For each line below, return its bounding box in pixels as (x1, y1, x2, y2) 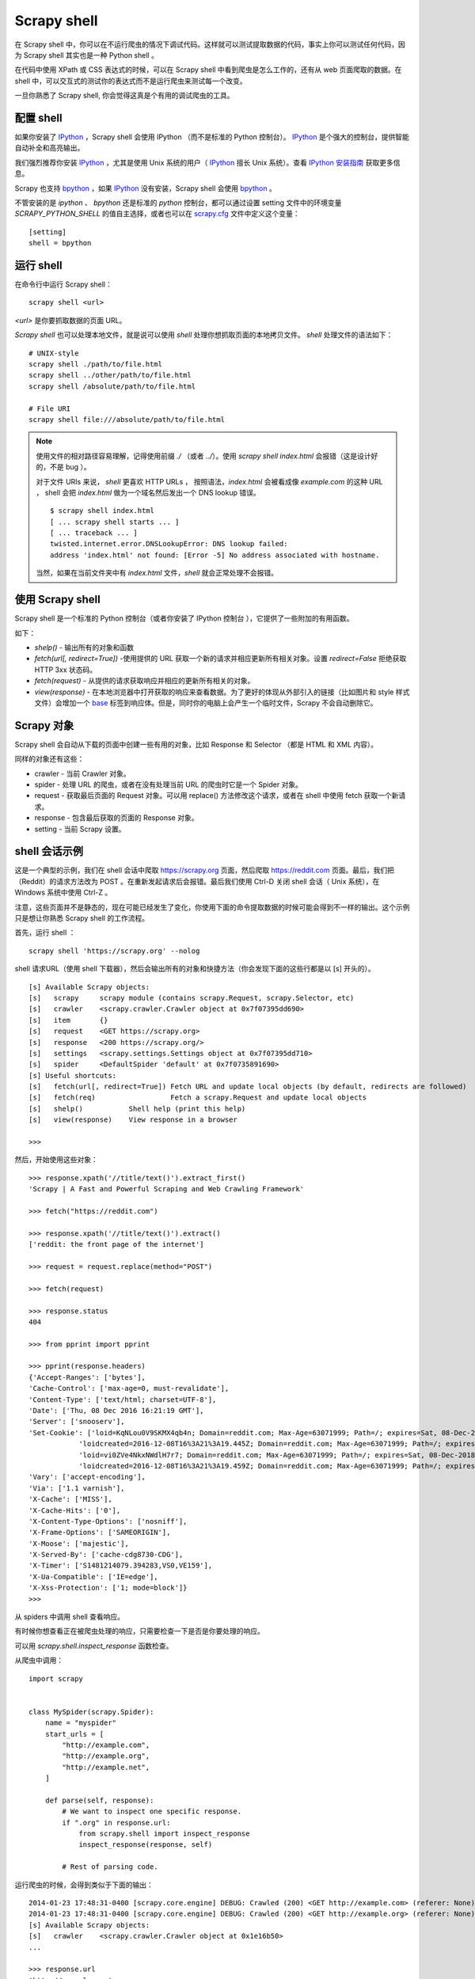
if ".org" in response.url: (62, 1818, 171, 1827)
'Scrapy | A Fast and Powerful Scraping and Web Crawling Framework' (28, 1184, 305, 1194)
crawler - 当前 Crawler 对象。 (34, 769, 131, 778)
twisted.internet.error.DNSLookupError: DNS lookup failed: (50, 539, 288, 549)
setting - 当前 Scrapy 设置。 (34, 824, 126, 834)
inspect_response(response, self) (78, 1840, 213, 1849)
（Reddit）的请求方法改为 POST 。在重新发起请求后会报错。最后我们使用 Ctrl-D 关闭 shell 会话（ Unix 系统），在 (14, 876, 380, 886)
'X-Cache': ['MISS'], (28, 1495, 112, 1504)
